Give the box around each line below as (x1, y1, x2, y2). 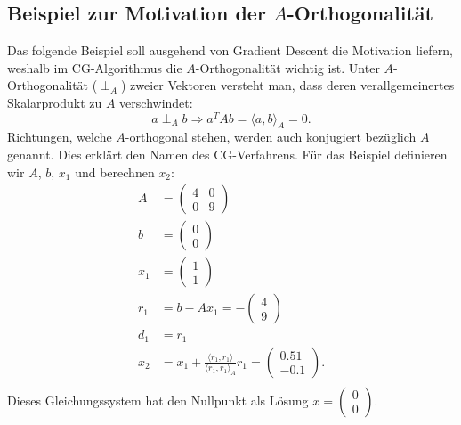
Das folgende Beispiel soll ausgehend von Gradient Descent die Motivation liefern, (7, 41, 453, 60)
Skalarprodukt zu (7, 93, 102, 111)
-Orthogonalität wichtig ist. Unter (195, 58, 380, 77)
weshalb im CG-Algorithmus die (7, 58, 182, 77)
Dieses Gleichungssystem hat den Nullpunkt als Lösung (7, 390, 309, 409)
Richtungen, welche (7, 127, 112, 146)
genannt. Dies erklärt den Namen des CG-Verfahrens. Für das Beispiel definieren (7, 145, 448, 164)
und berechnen (75, 162, 155, 181)
